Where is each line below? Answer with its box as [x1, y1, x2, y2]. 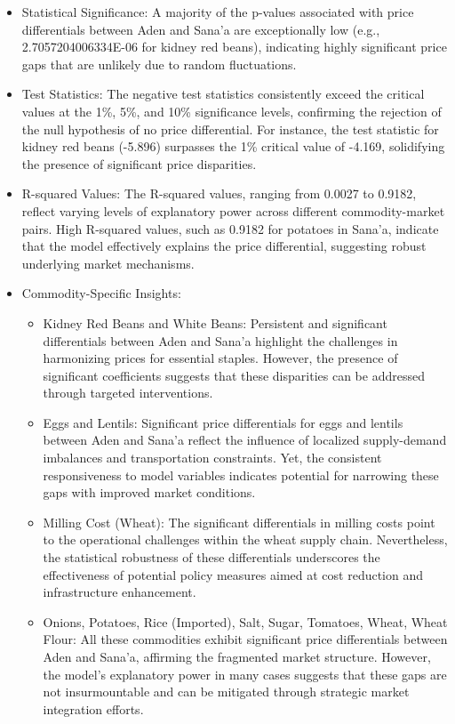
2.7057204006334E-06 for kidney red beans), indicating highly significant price [21, 37, 447, 56]
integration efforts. [43, 699, 144, 718]
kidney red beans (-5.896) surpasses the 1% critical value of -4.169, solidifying [21, 137, 445, 156]
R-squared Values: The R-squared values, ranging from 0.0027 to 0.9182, [21, 184, 417, 203]
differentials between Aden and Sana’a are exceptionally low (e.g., [21, 20, 380, 38]
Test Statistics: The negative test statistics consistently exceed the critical [21, 84, 425, 103]
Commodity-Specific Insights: [21, 284, 181, 302]
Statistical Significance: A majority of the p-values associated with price [21, 3, 414, 20]
